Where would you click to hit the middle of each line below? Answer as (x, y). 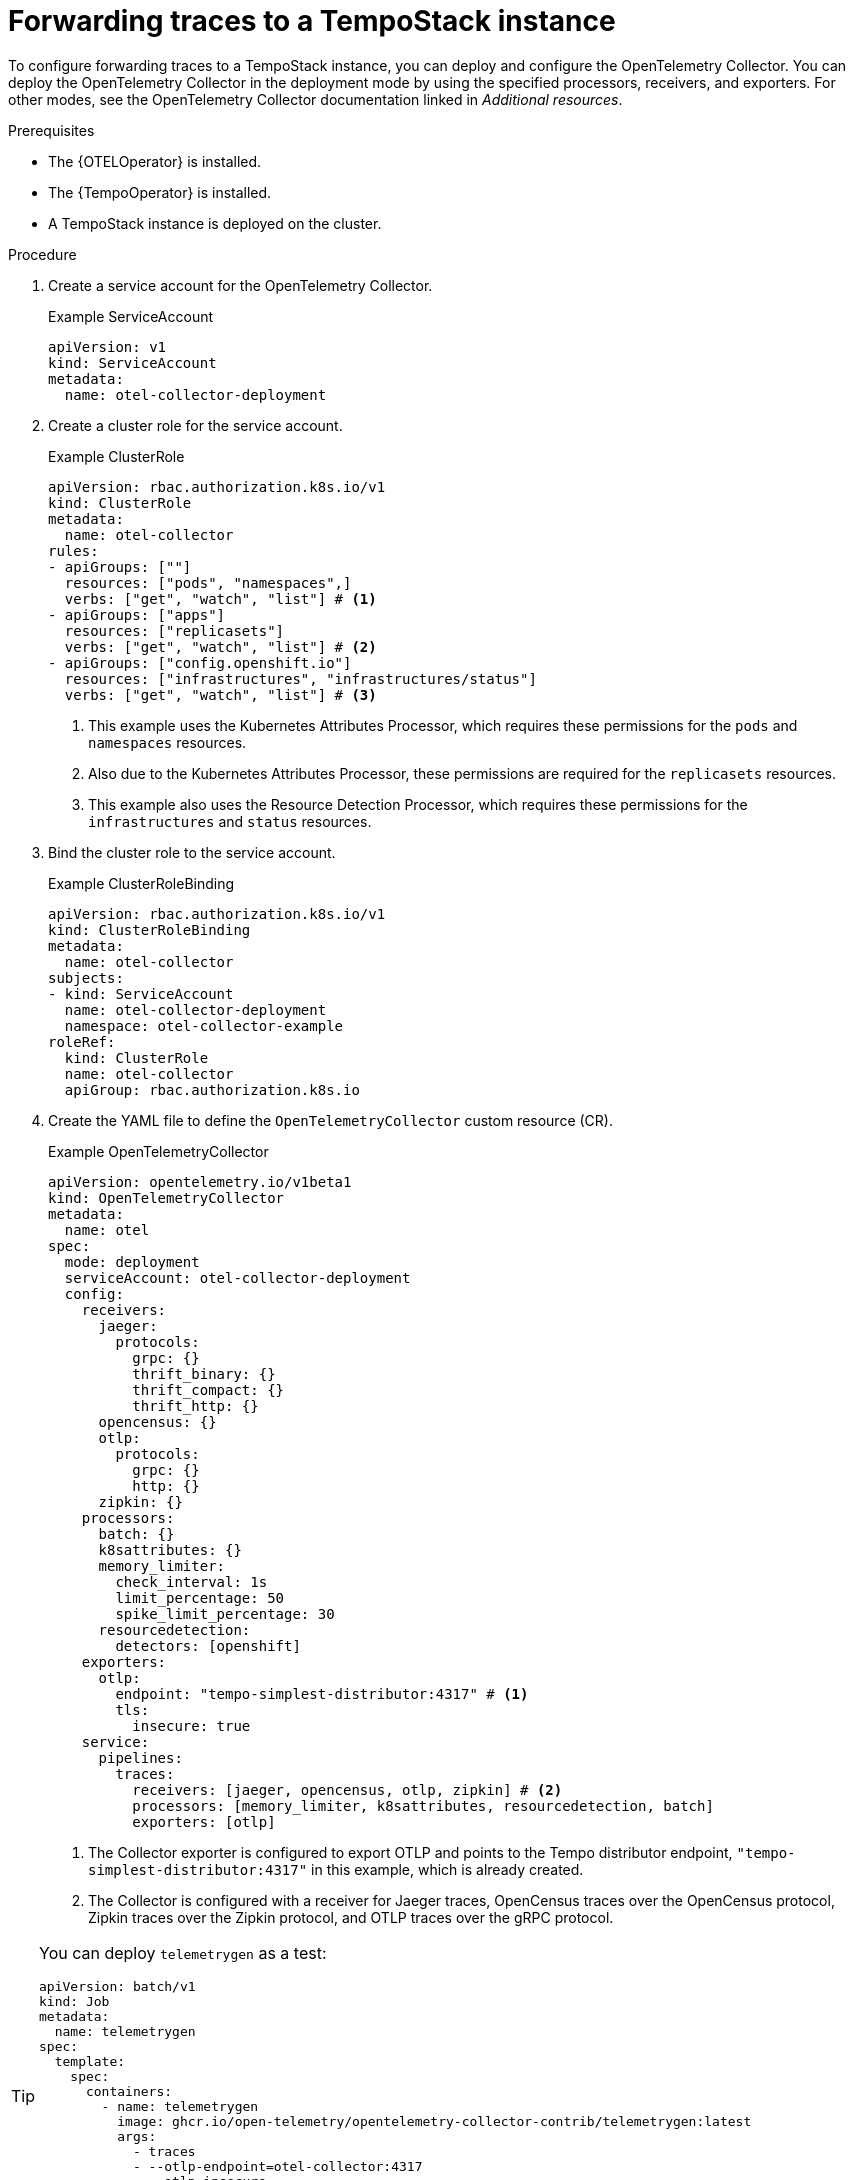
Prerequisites (51, 130)
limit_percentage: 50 (200, 1597)
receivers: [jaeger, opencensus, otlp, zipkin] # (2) (347, 1789)
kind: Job (74, 2001)
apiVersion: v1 (107, 346)
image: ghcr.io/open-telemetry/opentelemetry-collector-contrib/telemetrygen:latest (434, 2121)
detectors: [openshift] (208, 1645)
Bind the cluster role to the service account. (192, 852)
